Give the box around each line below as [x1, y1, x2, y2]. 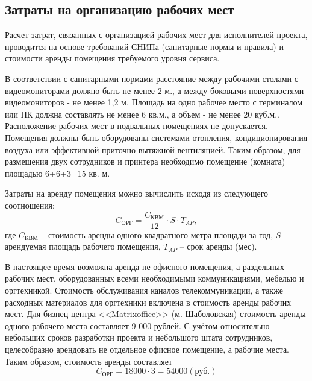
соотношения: [5, 198, 55, 211]
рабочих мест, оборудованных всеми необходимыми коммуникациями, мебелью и [5, 272, 304, 285]
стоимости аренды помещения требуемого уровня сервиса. [5, 52, 220, 65]
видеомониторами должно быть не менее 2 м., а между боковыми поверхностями [5, 84, 304, 96]
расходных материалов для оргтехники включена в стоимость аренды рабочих [5, 295, 292, 308]
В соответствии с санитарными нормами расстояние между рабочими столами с [5, 72, 298, 84]
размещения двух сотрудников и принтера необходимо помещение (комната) [5, 155, 285, 168]
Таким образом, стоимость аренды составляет [5, 354, 172, 367]
